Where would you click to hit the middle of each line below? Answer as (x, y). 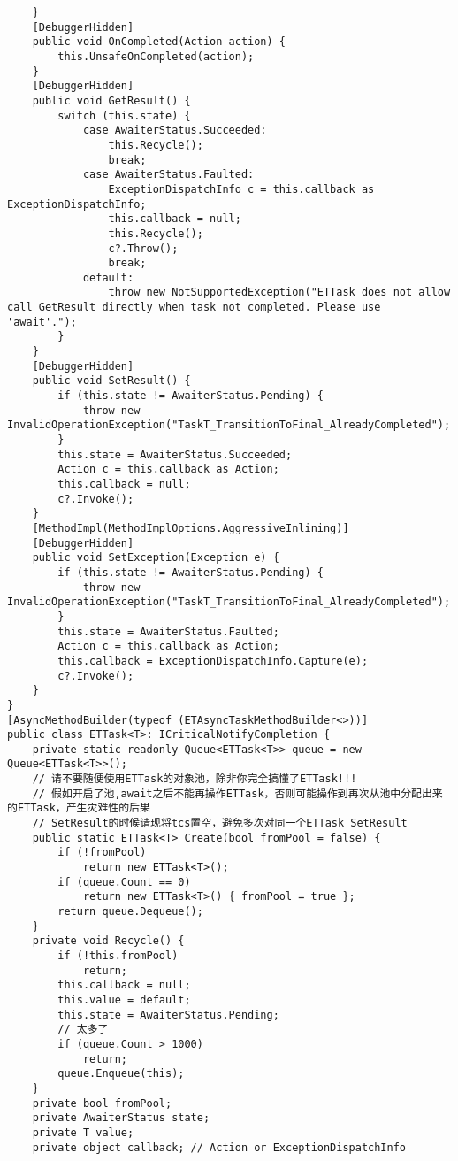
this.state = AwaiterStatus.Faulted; (168, 631)
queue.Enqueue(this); (121, 1074)
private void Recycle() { (108, 941)
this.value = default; (124, 1000)
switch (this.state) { (124, 115)
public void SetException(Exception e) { (156, 558)
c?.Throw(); (143, 248)
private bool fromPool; (102, 1103)
